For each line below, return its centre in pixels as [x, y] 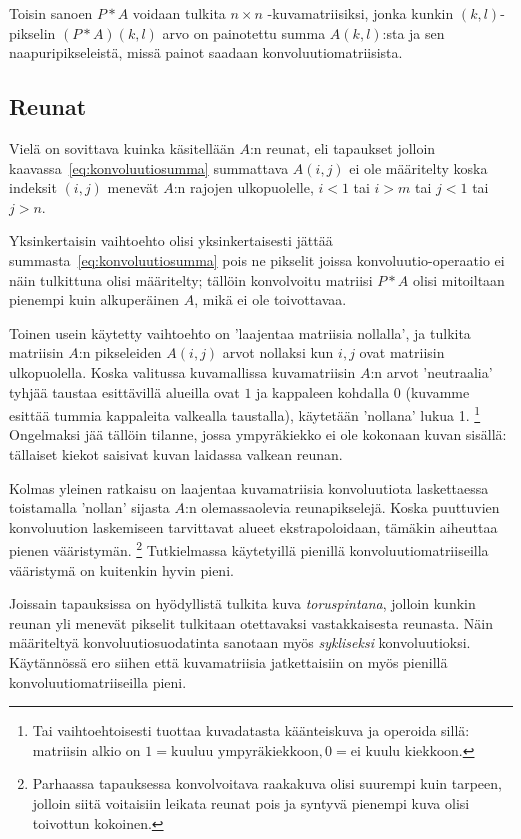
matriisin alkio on [86, 749]
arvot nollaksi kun [278, 352]
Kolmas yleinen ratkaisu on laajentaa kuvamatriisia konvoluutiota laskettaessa [249, 487]
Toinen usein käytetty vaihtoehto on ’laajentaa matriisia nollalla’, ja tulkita [240, 332]
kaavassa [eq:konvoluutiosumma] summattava [149, 167]
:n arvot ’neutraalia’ [431, 371]
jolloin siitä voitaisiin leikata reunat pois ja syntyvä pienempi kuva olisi [251, 802]
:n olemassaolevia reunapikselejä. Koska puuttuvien [342, 507]
